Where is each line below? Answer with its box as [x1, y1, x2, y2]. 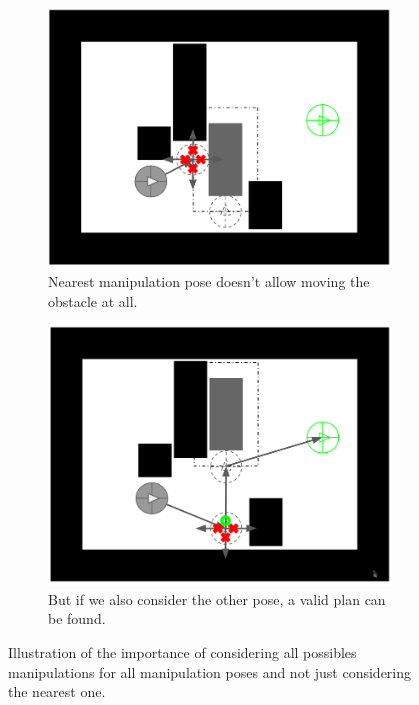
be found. [48, 608, 106, 629]
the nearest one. [8, 681, 106, 702]
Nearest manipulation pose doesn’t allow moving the [48, 270, 370, 291]
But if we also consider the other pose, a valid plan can [48, 588, 386, 609]
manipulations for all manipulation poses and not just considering [8, 661, 412, 682]
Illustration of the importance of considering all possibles [8, 642, 357, 663]
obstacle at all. [48, 290, 138, 311]
